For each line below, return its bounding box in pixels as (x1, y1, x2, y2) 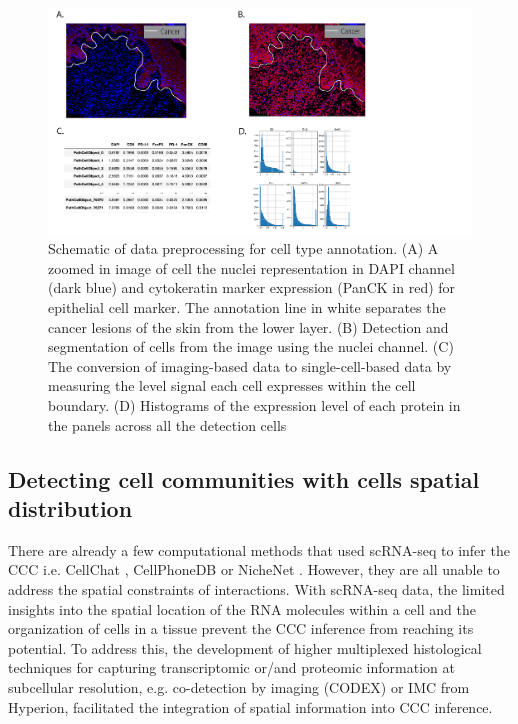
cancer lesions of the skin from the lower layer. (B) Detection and (48, 316, 449, 337)
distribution (8, 493, 133, 524)
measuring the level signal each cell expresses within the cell (48, 375, 416, 396)
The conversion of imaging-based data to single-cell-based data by (48, 355, 452, 376)
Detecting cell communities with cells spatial (8, 463, 480, 494)
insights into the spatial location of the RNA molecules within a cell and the (8, 598, 476, 619)
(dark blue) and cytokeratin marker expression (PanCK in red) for (48, 277, 456, 298)
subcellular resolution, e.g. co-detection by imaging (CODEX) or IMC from (8, 676, 470, 697)
